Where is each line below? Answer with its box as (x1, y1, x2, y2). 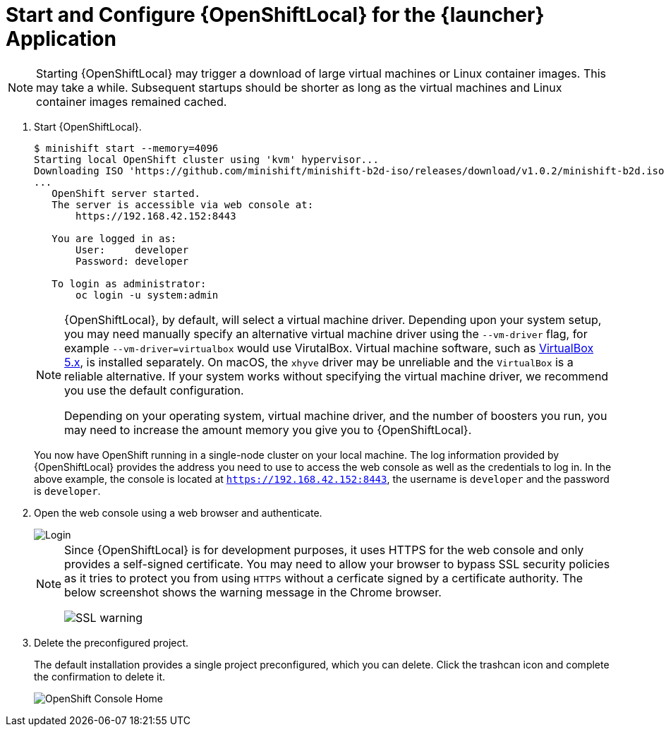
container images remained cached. (36, 94, 227, 109)
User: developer (75, 244, 189, 256)
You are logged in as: (52, 232, 177, 244)
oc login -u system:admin (75, 289, 219, 301)
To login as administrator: (52, 277, 207, 289)
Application (6, 27, 116, 51)
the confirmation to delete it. (34, 670, 165, 683)
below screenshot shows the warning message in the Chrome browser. (64, 584, 442, 599)
